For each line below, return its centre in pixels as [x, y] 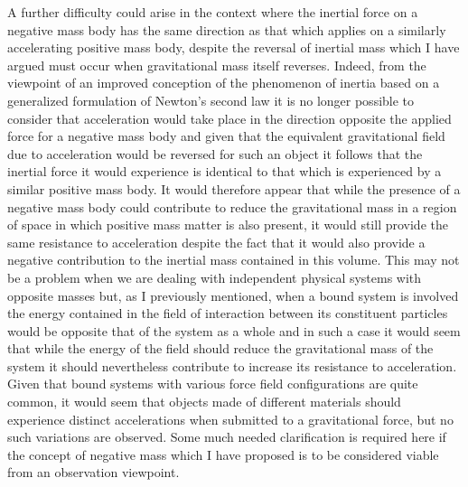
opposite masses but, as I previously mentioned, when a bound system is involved [233, 295]
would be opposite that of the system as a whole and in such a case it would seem [234, 330]
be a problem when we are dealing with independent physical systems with [215, 277]
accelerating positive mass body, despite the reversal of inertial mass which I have [234, 47]
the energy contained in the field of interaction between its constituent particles [228, 313]
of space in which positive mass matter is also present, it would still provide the [228, 225]
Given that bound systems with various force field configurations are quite [213, 384]
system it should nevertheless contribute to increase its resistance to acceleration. [232, 365]
